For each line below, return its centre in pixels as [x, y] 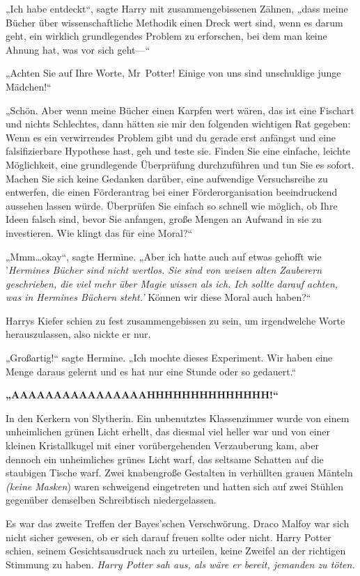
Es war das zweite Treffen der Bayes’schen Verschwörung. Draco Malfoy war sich [178, 523]
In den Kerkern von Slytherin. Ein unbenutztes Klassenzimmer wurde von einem [178, 418]
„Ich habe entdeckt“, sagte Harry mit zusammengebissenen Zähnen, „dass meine [177, 8]
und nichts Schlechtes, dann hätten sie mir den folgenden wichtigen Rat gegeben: [178, 124]
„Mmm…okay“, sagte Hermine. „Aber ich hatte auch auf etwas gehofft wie [164, 256]
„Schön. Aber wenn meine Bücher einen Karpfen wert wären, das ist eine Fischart [180, 110]
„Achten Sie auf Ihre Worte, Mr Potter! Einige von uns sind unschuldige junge [173, 73]
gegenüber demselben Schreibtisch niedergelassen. [111, 500]
